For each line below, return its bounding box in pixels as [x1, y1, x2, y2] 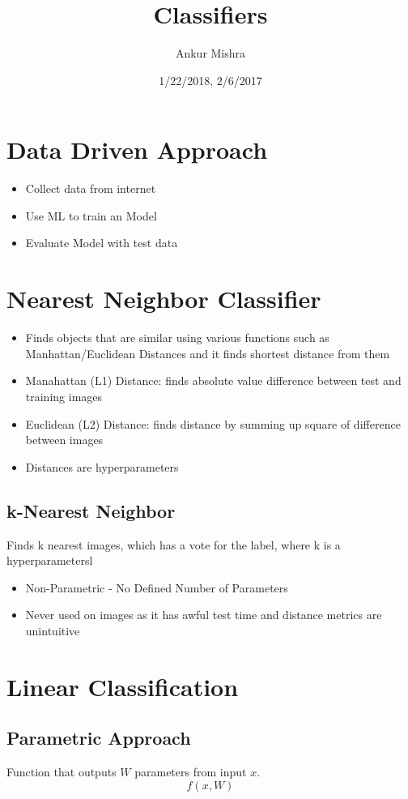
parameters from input [134, 763, 247, 780]
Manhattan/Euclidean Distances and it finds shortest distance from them [25, 344, 390, 361]
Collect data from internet [25, 180, 156, 197]
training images [25, 387, 103, 404]
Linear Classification [6, 669, 239, 703]
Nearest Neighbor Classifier [6, 282, 321, 315]
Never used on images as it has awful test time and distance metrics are [25, 606, 382, 623]
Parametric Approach [6, 725, 191, 750]
